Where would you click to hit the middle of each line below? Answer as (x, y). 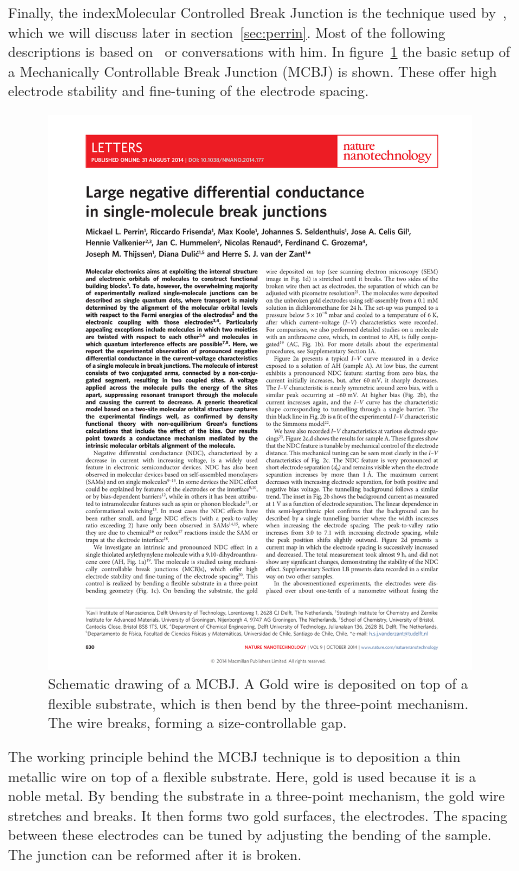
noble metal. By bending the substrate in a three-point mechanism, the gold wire (256, 795)
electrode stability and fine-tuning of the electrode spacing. (188, 90)
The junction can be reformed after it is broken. (155, 853)
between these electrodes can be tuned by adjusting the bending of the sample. (250, 834)
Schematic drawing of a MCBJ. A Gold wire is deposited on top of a (258, 683)
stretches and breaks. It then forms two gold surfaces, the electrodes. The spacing (258, 814)
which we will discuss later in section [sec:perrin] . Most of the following (227, 31)
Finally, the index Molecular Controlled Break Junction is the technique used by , (257, 12)
